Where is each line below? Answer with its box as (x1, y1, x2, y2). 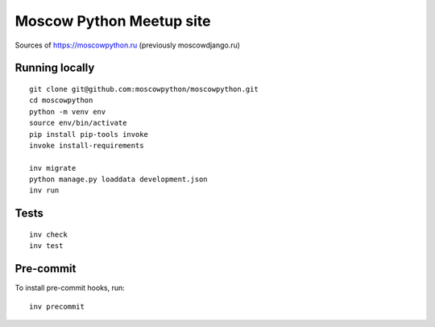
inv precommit (29, 302, 85, 311)
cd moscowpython (29, 96, 93, 105)
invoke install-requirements (29, 141, 144, 150)
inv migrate (29, 163, 77, 172)
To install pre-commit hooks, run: (14, 283, 125, 293)
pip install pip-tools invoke (29, 130, 149, 139)
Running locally (14, 61, 95, 75)
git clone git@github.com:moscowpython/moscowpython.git (29, 85, 259, 93)
